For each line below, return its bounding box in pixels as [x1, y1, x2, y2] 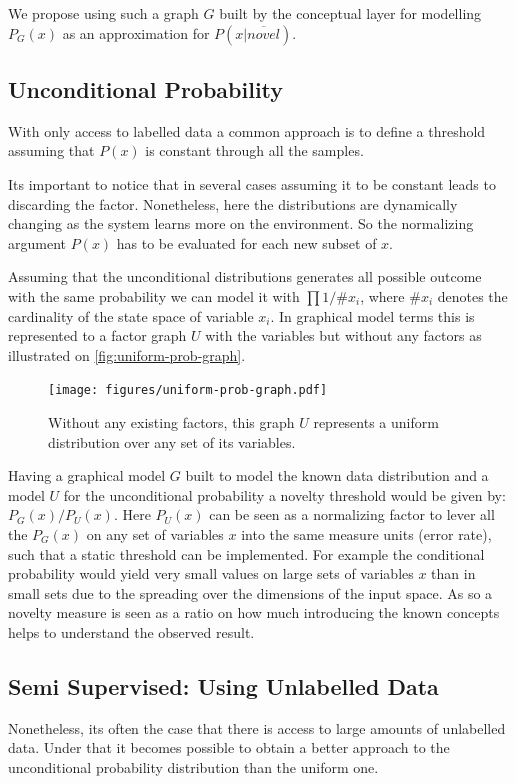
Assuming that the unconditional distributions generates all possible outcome [8, 266, 482, 287]
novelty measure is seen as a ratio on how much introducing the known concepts [8, 602, 500, 623]
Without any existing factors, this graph [48, 411, 295, 432]
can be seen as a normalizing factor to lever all [209, 504, 495, 525]
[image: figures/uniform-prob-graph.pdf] [48, 383, 328, 398]
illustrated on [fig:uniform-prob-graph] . [8, 344, 246, 365]
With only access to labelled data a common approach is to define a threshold [8, 120, 486, 141]
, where [360, 285, 405, 306]
